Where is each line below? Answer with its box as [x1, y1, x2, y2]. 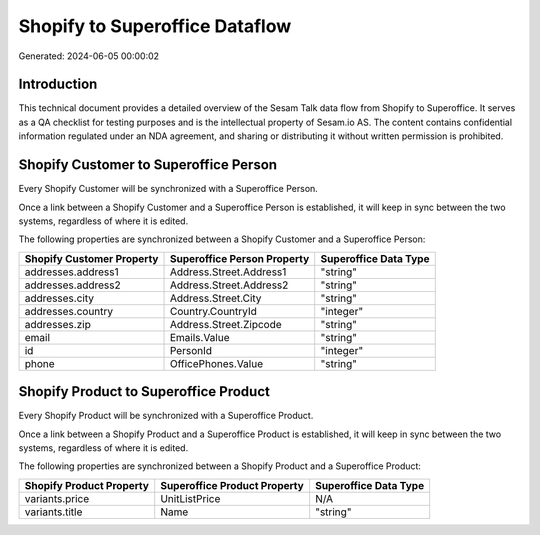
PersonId [169, 343, 213, 357]
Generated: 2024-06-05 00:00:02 [18, 50, 160, 62]
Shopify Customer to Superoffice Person [18, 156, 278, 174]
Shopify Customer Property [24, 251, 159, 265]
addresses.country [24, 304, 114, 318]
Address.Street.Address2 [169, 278, 289, 292]
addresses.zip [24, 317, 92, 331]
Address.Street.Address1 [169, 265, 287, 279]
